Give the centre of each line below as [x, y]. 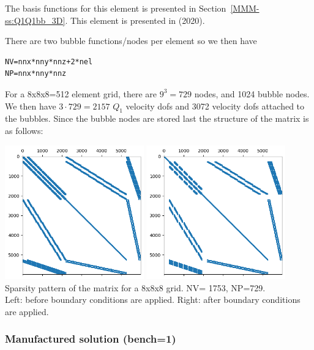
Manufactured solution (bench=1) [91, 339]
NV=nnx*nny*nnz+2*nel [49, 61]
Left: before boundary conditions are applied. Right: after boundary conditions [153, 300]
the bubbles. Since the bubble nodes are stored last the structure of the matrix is [157, 118]
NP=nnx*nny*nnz [36, 74]
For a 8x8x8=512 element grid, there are [81, 93]
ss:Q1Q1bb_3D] [35, 20]
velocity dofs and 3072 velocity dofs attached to [215, 106]
